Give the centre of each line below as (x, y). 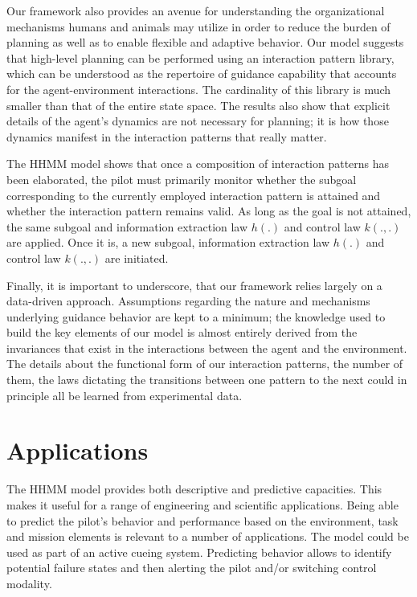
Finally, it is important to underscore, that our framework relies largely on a (194, 285)
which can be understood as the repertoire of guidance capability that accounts (202, 74)
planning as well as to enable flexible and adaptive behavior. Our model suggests (205, 42)
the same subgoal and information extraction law (127, 226)
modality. (29, 583)
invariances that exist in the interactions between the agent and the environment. (207, 348)
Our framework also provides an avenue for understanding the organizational (196, 10)
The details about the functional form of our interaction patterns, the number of (205, 364)
